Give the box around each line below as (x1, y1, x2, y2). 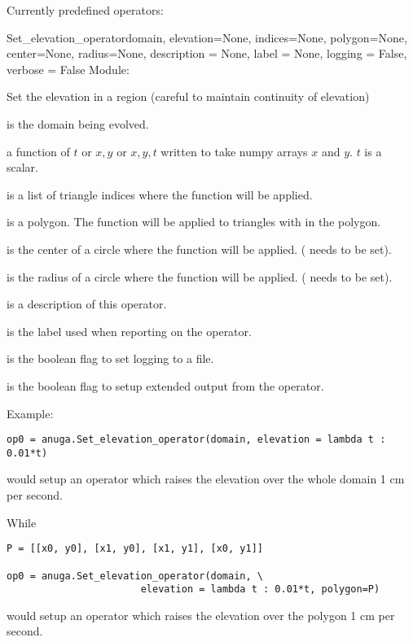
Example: (7, 404, 54, 421)
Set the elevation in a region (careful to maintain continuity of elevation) (7, 88, 370, 105)
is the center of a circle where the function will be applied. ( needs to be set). (7, 240, 392, 257)
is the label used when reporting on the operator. (7, 322, 252, 339)
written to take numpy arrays (160, 142, 308, 159)
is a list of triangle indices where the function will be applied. (7, 186, 313, 203)
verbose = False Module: (7, 60, 130, 77)
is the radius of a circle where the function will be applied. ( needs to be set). (7, 268, 393, 285)
